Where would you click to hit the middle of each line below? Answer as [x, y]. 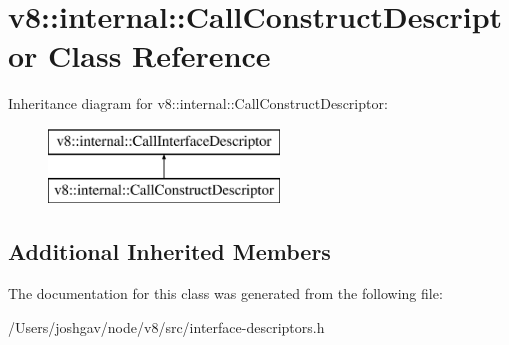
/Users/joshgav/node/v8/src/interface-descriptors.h [166, 326]
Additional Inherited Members [169, 251]
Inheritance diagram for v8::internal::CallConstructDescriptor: [198, 103]
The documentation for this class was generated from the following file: [225, 293]
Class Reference [159, 55]
